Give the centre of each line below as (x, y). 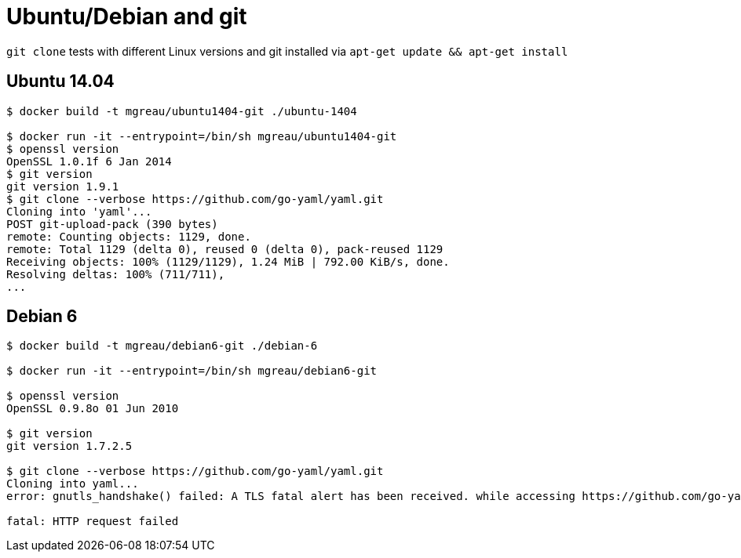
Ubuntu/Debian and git (127, 16)
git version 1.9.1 (63, 186)
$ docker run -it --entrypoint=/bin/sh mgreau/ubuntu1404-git (202, 136)
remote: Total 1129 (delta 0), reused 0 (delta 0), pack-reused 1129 (225, 249)
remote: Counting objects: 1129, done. (129, 236)
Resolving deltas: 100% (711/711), (116, 274)
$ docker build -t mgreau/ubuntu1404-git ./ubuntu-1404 (182, 111)
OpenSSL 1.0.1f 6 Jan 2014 (89, 161)
